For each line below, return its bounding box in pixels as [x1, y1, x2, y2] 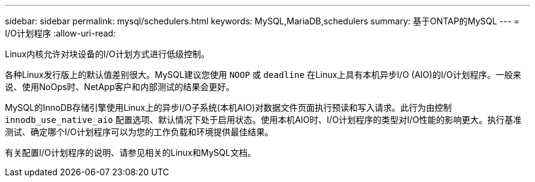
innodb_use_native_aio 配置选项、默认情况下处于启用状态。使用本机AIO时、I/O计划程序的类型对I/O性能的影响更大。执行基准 [5, 114, 522, 125]
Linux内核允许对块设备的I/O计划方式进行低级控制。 [5, 49, 210, 59]
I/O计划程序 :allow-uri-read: [5, 28, 116, 38]
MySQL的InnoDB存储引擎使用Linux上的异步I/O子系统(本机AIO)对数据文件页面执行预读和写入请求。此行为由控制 [5, 102, 452, 113]
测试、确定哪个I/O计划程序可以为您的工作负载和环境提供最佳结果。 [5, 127, 274, 137]
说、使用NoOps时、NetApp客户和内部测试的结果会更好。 [5, 82, 235, 92]
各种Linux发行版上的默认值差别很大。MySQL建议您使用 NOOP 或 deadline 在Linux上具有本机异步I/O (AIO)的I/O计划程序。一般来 [5, 69, 522, 80]
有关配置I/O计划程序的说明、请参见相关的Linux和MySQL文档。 [5, 147, 257, 158]
